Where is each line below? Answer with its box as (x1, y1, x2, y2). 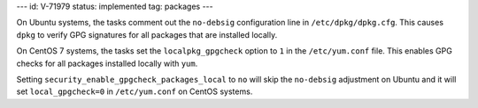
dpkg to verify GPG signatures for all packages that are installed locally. (16, 29, 278, 40)
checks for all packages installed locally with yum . (16, 58, 198, 68)
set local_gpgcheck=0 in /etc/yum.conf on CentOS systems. (16, 86, 253, 97)
